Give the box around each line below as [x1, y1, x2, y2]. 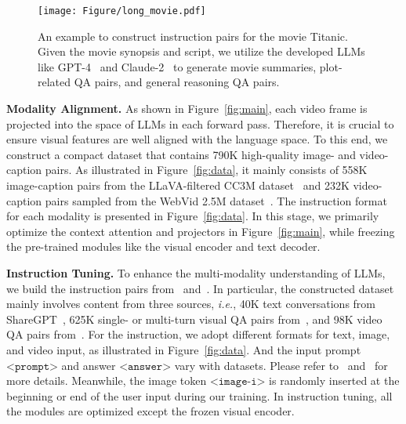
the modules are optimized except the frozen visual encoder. [6, 403, 295, 419]
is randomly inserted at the [269, 372, 400, 389]
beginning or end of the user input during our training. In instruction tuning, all [6, 387, 393, 404]
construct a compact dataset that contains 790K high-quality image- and [6, 146, 356, 162]
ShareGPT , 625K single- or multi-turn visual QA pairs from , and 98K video [6, 310, 382, 327]
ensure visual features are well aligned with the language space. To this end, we [6, 131, 388, 147]
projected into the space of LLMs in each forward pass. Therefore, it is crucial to [6, 115, 394, 132]
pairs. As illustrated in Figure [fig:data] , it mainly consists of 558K [45, 161, 368, 178]
